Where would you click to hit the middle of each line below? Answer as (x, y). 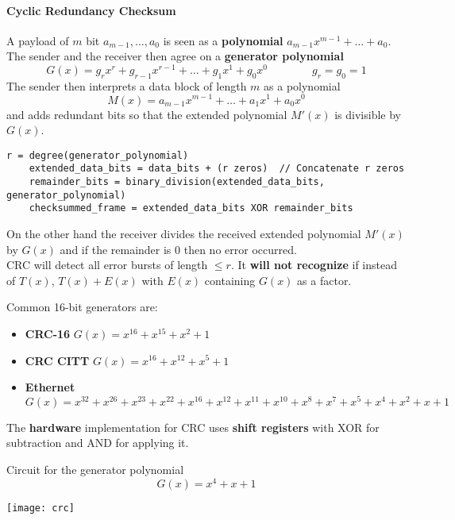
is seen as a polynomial (223, 40)
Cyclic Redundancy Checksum (91, 10)
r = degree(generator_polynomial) (98, 155)
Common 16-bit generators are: (82, 307)
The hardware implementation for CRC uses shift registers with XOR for (193, 427)
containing (230, 280)
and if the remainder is (116, 249)
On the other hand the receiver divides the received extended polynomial (184, 233)
